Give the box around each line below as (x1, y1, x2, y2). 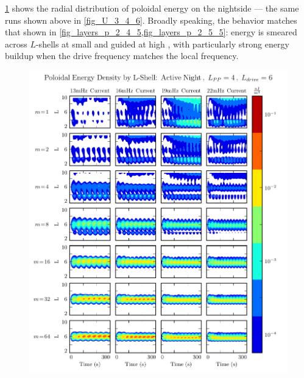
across (5, 37, 27, 50)
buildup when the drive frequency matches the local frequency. (5, 49, 239, 62)
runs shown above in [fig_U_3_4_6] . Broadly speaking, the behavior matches (5, 13, 297, 26)
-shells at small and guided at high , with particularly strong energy (35, 37, 289, 50)
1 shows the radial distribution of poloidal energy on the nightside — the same (5, 2, 299, 14)
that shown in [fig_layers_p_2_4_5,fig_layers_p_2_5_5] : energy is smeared (5, 26, 297, 38)
